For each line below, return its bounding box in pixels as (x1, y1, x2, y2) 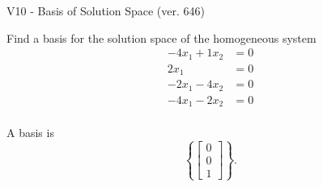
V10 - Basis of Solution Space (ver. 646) (6, 2, 205, 19)
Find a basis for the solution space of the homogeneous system (6, 29, 317, 46)
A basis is (6, 124, 54, 141)
